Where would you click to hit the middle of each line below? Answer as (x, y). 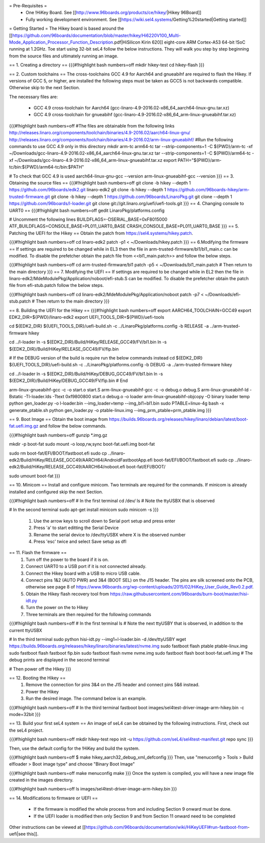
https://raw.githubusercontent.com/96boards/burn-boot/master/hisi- (180, 594)
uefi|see (17, 834)
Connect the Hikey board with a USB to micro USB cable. (83, 573)
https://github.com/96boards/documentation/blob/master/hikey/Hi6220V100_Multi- (97, 35)
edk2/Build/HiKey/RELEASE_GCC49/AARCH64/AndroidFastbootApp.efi (81, 460)
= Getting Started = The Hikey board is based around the (66, 28)
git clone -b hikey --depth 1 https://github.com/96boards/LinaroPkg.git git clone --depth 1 (142, 197)
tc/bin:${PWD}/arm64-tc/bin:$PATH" (47, 167)
